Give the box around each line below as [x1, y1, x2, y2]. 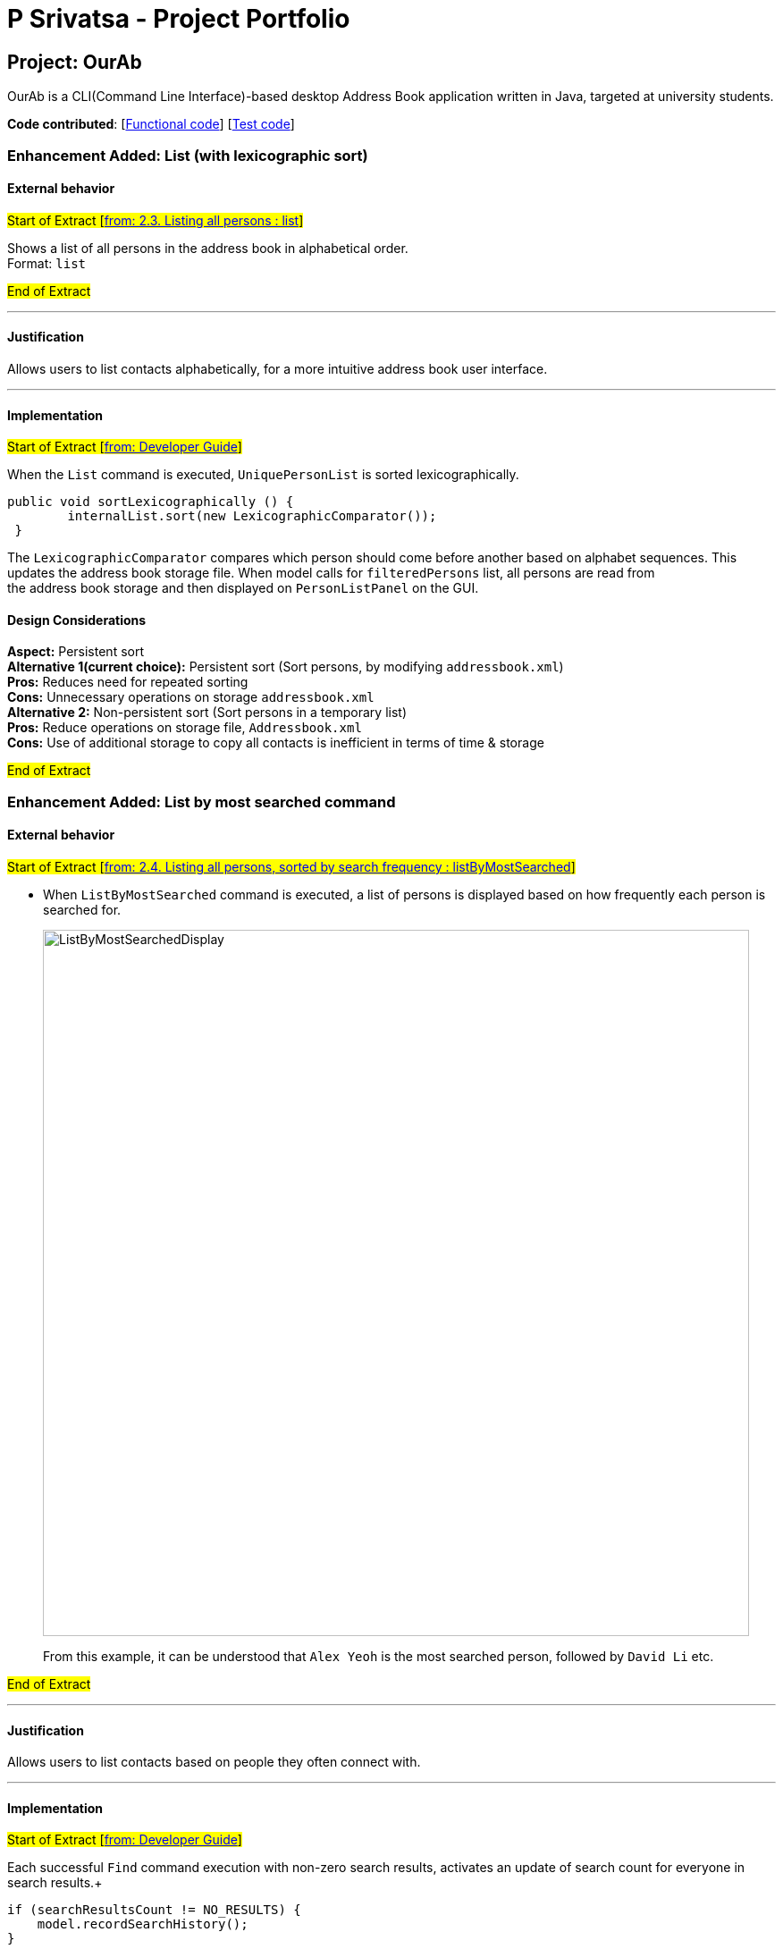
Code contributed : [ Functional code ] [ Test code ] [7, 116, 295, 132]
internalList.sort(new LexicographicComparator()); [67, 509, 437, 524]
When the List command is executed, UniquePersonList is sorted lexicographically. [7, 467, 519, 483]
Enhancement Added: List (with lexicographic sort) [7, 146, 368, 165]
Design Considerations [7, 612, 147, 628]
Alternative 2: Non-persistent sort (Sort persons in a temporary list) [7, 705, 407, 721]
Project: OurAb [7, 50, 142, 73]
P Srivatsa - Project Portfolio [7, 4, 350, 34]
